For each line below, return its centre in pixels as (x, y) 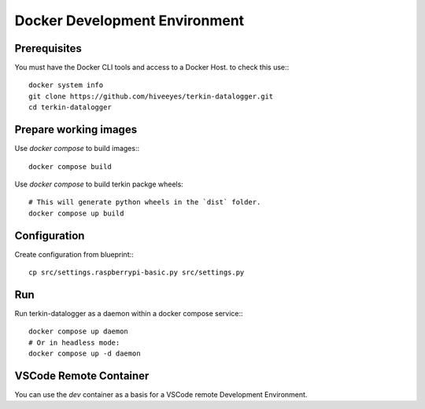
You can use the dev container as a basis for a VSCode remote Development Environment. (161, 394)
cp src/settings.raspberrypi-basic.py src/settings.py (137, 273)
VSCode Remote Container (82, 376)
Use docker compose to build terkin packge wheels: (99, 184)
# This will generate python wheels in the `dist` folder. (145, 202)
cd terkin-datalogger (70, 107)
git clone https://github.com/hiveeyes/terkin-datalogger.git (151, 96)
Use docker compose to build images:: (77, 149)
